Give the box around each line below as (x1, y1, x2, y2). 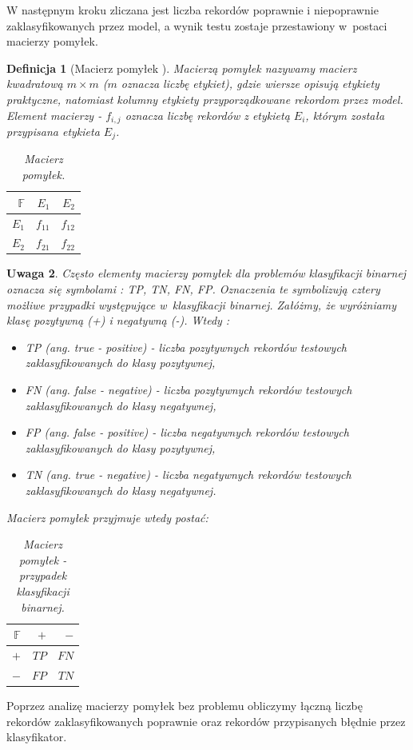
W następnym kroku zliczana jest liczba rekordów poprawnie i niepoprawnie (6, 2, 379, 18)
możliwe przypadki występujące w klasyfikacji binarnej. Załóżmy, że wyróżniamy (6, 296, 397, 313)
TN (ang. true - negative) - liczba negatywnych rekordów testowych (25, 466, 351, 483)
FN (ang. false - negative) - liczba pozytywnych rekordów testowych (25, 381, 352, 397)
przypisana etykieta (6, 123, 100, 140)
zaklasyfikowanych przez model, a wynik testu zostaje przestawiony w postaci (6, 17, 387, 34)
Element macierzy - (6, 106, 102, 123)
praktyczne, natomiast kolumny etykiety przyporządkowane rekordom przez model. (6, 90, 403, 107)
